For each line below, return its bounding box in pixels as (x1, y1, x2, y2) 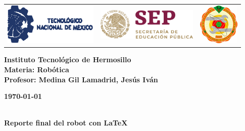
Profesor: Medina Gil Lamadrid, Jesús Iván (4, 74, 158, 84)
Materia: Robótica (4, 64, 69, 75)
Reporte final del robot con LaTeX (4, 117, 128, 128)
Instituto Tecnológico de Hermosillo (4, 54, 131, 65)
